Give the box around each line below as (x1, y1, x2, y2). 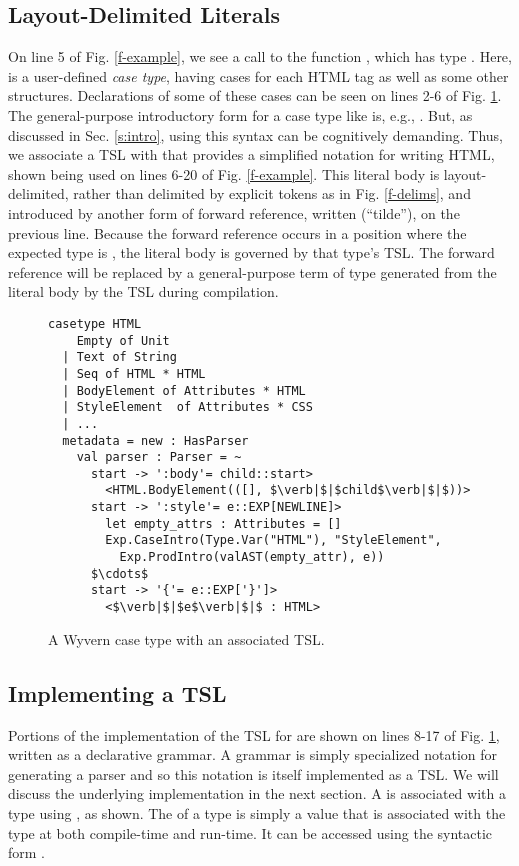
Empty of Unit (76, 333, 170, 348)
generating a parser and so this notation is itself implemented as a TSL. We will (8, 763, 499, 784)
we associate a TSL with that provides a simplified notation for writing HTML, (8, 144, 495, 165)
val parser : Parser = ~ (76, 450, 242, 465)
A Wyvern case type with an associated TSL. (48, 628, 325, 649)
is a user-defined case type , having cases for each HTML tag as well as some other (8, 65, 509, 86)
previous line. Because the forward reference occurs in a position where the (8, 222, 467, 243)
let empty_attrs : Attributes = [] (105, 516, 342, 531)
